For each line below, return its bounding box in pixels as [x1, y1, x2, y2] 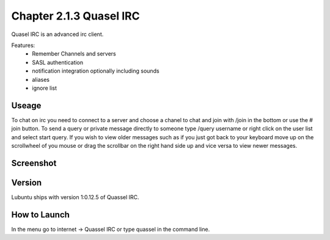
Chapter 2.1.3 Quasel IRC [11, 9, 140, 23]
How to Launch [11, 209, 70, 220]
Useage [11, 100, 42, 111]
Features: [11, 42, 35, 49]
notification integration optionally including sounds [32, 67, 159, 75]
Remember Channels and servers [32, 50, 116, 57]
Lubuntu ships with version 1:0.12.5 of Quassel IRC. [11, 193, 140, 201]
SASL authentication [32, 59, 84, 66]
